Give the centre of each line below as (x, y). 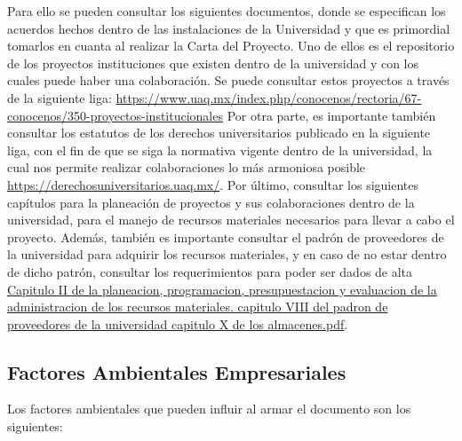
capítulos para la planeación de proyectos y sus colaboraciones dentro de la (211, 202)
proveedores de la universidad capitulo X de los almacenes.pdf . (178, 323)
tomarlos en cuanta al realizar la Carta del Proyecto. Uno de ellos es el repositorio (231, 46)
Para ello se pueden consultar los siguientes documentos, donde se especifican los (227, 11)
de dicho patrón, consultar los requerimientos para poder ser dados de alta (210, 271)
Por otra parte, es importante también (331, 115)
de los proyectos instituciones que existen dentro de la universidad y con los (213, 63)
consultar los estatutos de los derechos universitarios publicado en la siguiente (219, 133)
